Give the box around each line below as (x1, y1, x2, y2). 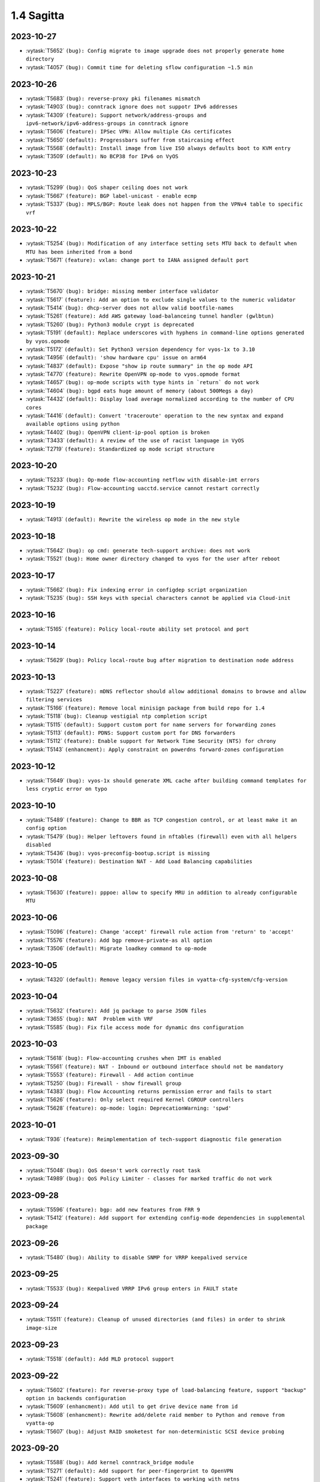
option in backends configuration (25, 1395, 126, 1402)
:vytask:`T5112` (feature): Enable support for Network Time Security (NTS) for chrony (25, 737, 276, 745)
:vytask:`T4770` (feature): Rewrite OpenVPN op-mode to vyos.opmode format (25, 370, 241, 378)
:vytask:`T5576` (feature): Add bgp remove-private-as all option (25, 937, 213, 944)
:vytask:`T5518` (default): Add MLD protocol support (25, 1355, 174, 1362)
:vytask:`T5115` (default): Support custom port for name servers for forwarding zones (25, 721, 276, 728)
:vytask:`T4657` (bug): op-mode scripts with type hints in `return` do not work (25, 379, 260, 386)
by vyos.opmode (25, 338, 71, 344)
